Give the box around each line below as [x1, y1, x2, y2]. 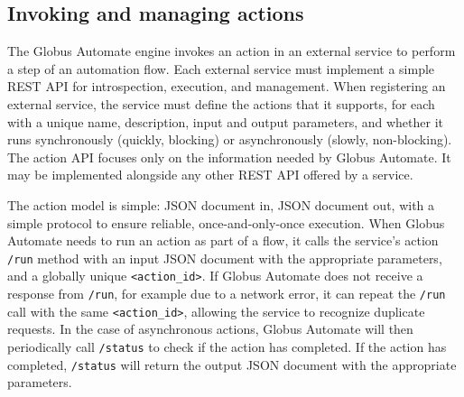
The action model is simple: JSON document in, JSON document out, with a [7, 195, 435, 214]
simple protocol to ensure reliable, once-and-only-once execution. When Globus [7, 213, 445, 232]
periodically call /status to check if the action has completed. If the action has [7, 337, 447, 355]
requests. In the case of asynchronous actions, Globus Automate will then [7, 319, 413, 338]
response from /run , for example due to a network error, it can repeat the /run [7, 284, 446, 303]
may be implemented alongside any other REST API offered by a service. [7, 165, 413, 184]
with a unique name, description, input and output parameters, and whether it [7, 112, 443, 131]
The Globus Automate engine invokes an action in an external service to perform [7, 42, 456, 60]
